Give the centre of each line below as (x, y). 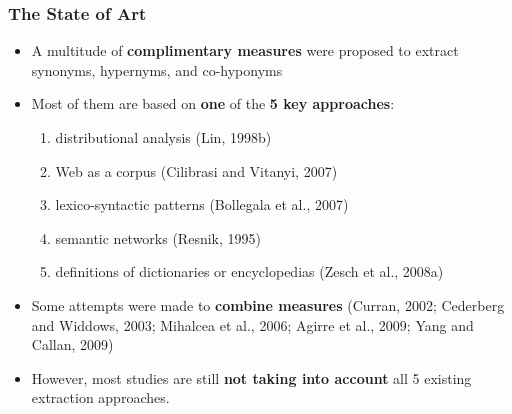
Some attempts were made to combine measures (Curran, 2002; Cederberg (268, 304)
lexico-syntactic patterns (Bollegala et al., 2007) (202, 204)
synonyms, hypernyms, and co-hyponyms (157, 69)
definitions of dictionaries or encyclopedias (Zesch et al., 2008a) (249, 271)
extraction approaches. (100, 397)
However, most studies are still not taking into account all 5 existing (251, 377)
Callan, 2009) (72, 344)
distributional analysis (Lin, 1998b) (163, 137)
